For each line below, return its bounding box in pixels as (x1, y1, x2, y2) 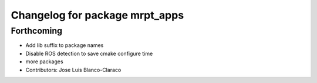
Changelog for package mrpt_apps (11, 9, 184, 21)
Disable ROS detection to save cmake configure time (25, 50, 153, 57)
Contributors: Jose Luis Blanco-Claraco (25, 66, 122, 73)
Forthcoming (11, 26, 63, 36)
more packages (25, 58, 64, 65)
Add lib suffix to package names (25, 42, 104, 49)
